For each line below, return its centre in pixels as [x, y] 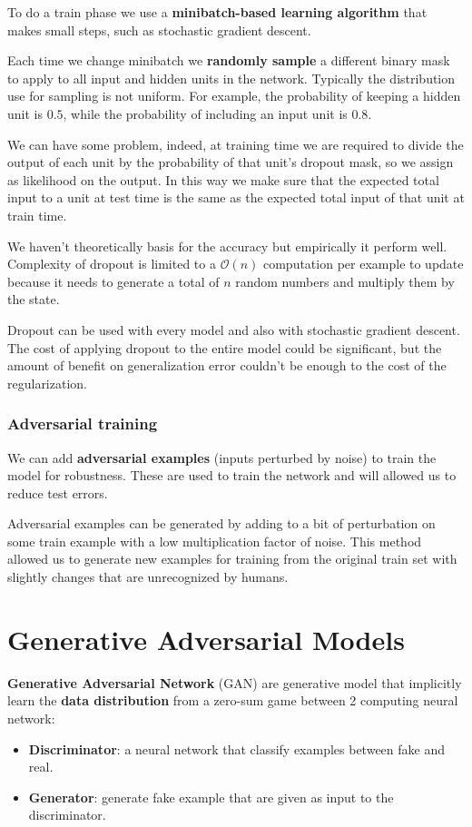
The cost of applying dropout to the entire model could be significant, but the [225, 347]
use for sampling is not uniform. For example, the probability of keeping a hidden [234, 96]
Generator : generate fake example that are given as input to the [211, 797]
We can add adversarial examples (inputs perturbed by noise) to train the [222, 457]
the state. [34, 299]
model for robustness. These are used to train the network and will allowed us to [232, 475]
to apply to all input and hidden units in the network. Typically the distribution [231, 78]
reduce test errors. [58, 492]
